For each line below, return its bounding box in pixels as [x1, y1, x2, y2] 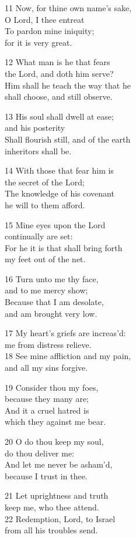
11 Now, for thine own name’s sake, [5, 2, 132, 13]
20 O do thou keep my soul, [5, 435, 104, 447]
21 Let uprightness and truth [5, 489, 109, 502]
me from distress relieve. [5, 338, 92, 350]
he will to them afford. [5, 198, 85, 211]
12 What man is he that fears [5, 56, 110, 68]
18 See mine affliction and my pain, [5, 350, 131, 362]
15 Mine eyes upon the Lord [5, 218, 106, 231]
